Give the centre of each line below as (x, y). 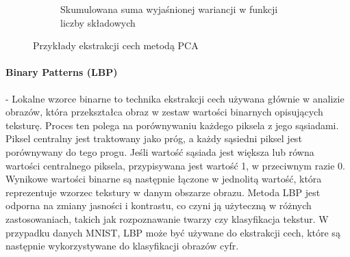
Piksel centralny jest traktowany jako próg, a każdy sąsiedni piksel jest (154, 138)
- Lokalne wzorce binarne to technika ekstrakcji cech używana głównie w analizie (175, 98)
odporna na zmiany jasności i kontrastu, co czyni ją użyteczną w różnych (159, 205)
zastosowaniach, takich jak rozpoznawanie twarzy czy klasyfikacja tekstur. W (167, 218)
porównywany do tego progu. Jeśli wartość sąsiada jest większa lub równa (160, 151)
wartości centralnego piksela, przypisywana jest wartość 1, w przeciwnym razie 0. (176, 165)
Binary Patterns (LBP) (62, 72)
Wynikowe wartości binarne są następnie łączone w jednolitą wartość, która (164, 179)
